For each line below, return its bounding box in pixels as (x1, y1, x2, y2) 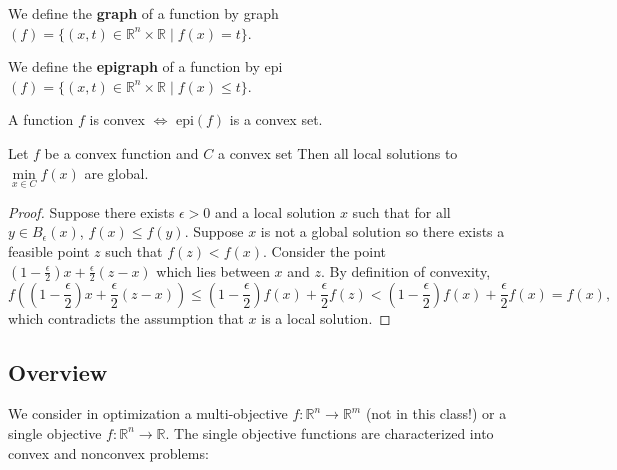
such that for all (352, 201, 451, 222)
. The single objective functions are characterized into (165, 422, 494, 443)
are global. (84, 162, 149, 183)
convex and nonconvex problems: (8, 442, 209, 463)
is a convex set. (229, 109, 323, 130)
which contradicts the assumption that (8, 307, 244, 328)
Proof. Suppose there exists (8, 201, 175, 222)
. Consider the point (263, 240, 387, 261)
